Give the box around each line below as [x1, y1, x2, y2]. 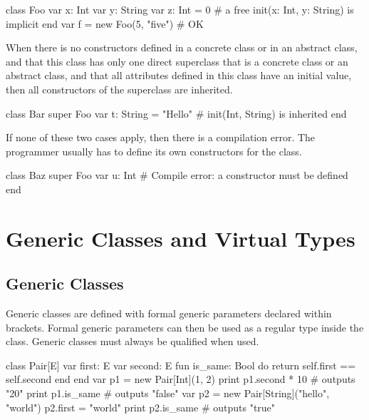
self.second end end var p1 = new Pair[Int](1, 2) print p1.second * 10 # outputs [6, 372, 355, 386]
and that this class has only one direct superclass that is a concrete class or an [6, 53, 348, 68]
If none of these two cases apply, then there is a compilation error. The [6, 130, 316, 145]
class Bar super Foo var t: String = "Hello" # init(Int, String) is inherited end [6, 106, 347, 121]
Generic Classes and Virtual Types [6, 223, 355, 252]
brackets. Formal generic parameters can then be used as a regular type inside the [6, 319, 364, 334]
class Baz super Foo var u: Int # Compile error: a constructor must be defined [6, 168, 348, 183]
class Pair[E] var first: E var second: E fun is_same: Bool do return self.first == [6, 357, 356, 372]
